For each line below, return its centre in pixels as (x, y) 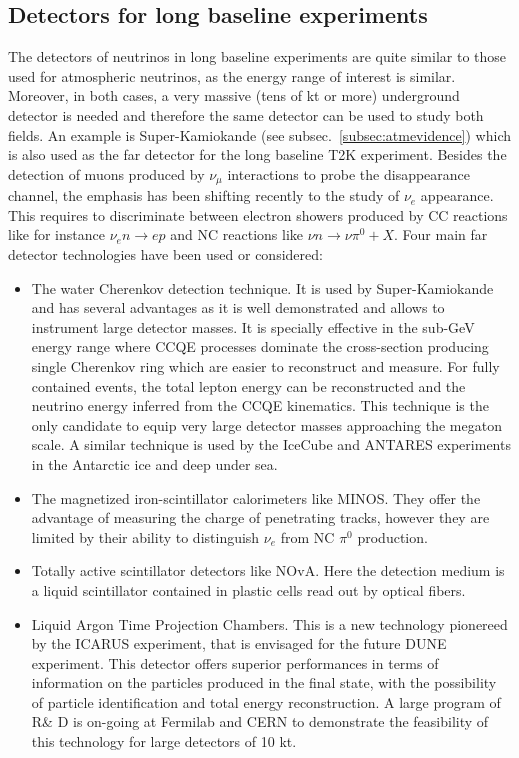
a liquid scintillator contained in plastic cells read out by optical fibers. (248, 589)
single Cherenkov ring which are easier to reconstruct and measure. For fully (265, 365)
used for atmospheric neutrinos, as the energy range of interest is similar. (232, 75)
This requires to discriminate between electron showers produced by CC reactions (258, 214)
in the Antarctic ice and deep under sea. (154, 463)
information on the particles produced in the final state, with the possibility (264, 682)
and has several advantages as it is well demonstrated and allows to (238, 307)
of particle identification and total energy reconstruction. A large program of (266, 701)
